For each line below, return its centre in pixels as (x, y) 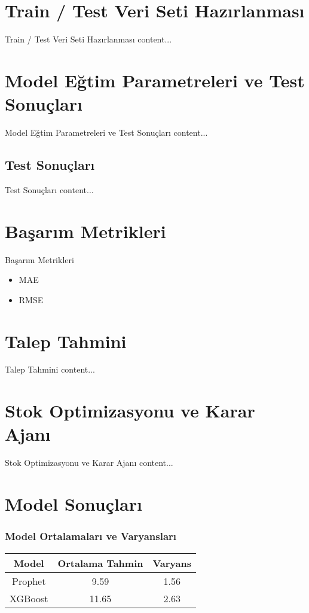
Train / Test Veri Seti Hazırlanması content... (88, 39)
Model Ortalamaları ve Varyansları (91, 536)
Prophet (29, 581)
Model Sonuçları (74, 504)
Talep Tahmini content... (50, 369)
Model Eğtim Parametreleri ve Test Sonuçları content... (106, 132)
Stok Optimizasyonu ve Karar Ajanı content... (89, 463)
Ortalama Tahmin (100, 563)
